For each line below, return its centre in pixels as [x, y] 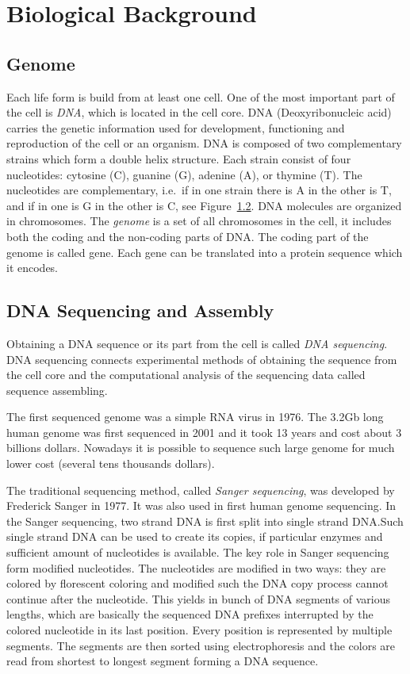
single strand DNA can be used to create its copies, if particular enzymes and [195, 536]
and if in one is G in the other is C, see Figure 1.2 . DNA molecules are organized [204, 205]
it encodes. [33, 268]
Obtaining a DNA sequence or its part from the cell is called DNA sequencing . [197, 343]
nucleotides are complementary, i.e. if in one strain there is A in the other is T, [199, 190]
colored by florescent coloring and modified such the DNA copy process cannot [197, 583]
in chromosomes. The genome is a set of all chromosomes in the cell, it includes [199, 221]
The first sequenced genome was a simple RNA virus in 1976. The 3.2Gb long [195, 417]
